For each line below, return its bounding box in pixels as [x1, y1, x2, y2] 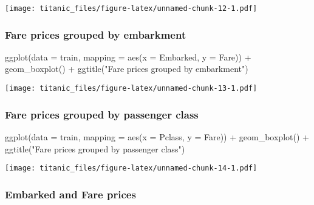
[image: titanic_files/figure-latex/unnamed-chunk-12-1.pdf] [5, 4, 258, 13]
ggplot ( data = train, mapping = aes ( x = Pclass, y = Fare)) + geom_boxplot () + [5, 130, 309, 143]
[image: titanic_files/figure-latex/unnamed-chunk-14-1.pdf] [5, 164, 258, 173]
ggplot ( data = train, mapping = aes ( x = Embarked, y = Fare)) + [5, 50, 251, 63]
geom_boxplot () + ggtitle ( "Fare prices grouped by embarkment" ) [5, 62, 248, 75]
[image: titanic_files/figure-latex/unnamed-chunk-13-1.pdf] [5, 84, 258, 93]
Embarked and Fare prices [5, 186, 136, 201]
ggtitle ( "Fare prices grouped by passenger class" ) [5, 142, 185, 155]
